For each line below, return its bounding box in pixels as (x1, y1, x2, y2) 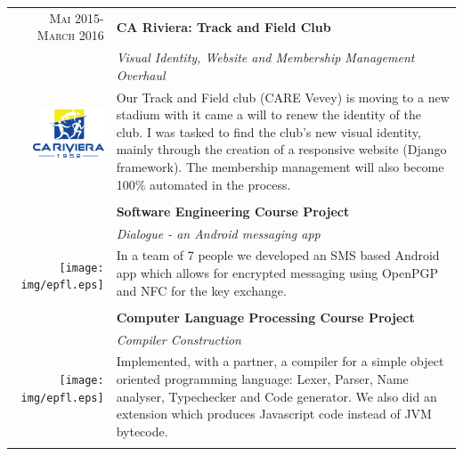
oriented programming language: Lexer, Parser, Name (116, 369, 409, 387)
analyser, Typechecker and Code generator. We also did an (116, 387, 437, 405)
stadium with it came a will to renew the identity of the (116, 105, 421, 124)
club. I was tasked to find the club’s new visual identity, (116, 122, 421, 141)
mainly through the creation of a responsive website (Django (116, 140, 447, 159)
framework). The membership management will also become (116, 158, 444, 175)
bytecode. (116, 421, 168, 440)
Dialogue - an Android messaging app (116, 224, 321, 242)
